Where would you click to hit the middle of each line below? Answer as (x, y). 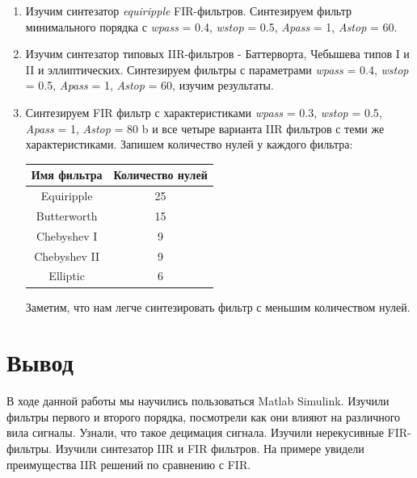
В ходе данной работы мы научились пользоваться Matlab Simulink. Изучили (198, 401)
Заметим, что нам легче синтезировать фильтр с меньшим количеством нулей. (218, 306)
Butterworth (67, 215)
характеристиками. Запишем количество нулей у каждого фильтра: (189, 144)
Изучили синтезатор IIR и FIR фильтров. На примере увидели (210, 449)
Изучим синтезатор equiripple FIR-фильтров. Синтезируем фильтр (189, 10)
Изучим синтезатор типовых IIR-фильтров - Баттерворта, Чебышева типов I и (217, 54)
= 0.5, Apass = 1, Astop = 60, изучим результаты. (150, 85)
